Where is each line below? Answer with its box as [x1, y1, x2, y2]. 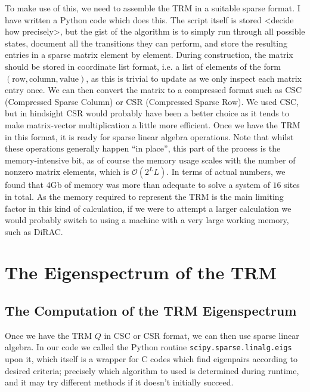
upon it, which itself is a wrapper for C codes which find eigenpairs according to [5, 353, 297, 365]
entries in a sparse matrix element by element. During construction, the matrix [5, 48, 293, 61]
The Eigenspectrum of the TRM [5, 260, 277, 285]
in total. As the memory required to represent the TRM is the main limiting [5, 190, 284, 202]
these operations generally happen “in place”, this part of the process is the [5, 142, 281, 155]
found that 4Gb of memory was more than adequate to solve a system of [5, 178, 270, 191]
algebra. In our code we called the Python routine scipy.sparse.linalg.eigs [5, 341, 292, 353]
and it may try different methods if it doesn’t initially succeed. [5, 376, 234, 388]
